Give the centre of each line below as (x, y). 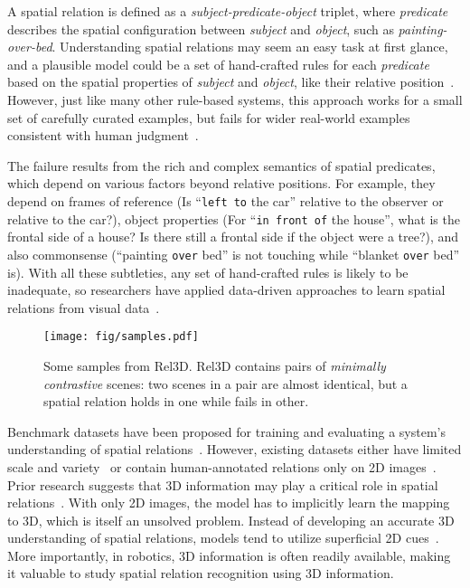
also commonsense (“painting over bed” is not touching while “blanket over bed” (234, 254)
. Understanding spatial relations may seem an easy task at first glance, (250, 47)
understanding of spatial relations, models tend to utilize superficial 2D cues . (223, 538)
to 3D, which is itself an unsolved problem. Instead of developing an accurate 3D (231, 520)
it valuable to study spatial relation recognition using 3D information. (201, 573)
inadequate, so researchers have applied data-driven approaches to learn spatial (226, 290)
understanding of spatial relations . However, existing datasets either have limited (235, 449)
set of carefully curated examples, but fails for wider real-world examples (209, 117)
